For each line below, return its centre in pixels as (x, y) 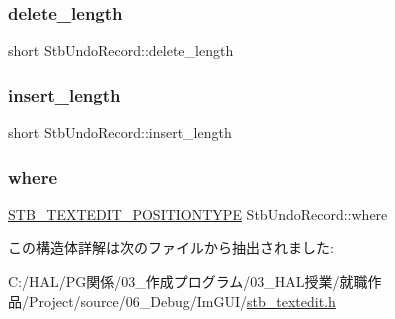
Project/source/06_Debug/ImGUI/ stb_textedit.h (182, 300)
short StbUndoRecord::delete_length (121, 50)
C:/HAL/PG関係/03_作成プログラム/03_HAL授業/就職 (188, 281)
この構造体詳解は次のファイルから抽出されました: (171, 247)
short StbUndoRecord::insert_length (120, 132)
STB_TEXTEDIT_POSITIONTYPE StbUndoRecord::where (198, 213)
